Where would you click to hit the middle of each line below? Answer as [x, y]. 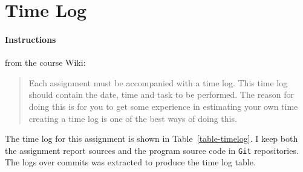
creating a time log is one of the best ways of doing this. [133, 118]
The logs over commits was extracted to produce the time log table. [130, 162]
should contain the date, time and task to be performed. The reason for [161, 94]
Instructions [31, 39]
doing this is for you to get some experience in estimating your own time [163, 106]
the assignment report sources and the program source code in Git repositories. [152, 150]
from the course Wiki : [45, 62]
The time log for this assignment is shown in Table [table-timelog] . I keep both [151, 139]
